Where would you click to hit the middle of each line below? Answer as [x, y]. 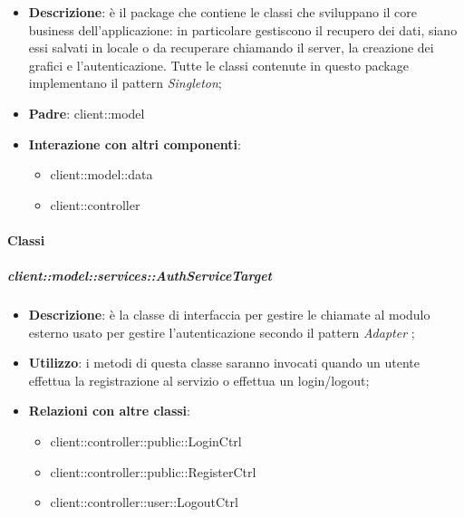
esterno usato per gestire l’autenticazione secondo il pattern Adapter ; [222, 332]
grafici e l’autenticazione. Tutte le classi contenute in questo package [218, 65]
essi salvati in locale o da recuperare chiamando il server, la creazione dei [231, 48]
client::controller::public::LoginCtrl [146, 441]
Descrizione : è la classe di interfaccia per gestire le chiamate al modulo [229, 315]
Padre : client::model [87, 113]
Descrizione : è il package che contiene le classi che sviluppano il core [223, 12]
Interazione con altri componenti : [135, 144]
